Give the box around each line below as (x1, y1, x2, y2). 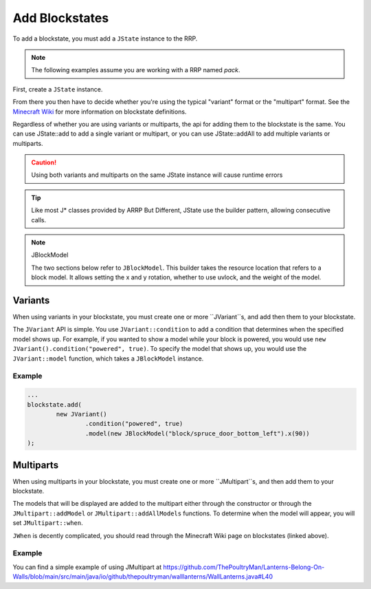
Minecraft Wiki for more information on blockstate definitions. (12, 107, 187, 116)
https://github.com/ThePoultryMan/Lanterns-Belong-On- (163, 563, 325, 571)
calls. (31, 215, 47, 224)
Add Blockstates (12, 10, 109, 25)
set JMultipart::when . (12, 519, 83, 527)
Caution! (31, 158, 57, 167)
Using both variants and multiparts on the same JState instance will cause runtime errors (31, 171, 283, 179)
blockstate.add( (27, 400, 82, 409)
